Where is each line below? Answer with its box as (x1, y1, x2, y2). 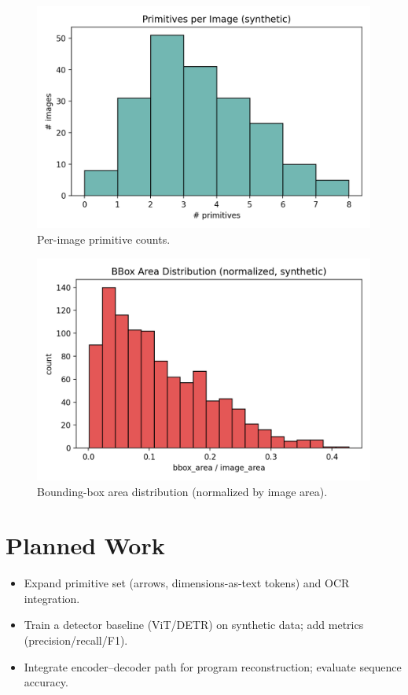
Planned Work (6, 529, 165, 561)
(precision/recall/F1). (24, 632, 128, 649)
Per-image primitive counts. (37, 230, 171, 247)
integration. (24, 590, 80, 606)
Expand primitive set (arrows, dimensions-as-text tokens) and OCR (24, 575, 350, 591)
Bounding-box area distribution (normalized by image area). (37, 483, 328, 499)
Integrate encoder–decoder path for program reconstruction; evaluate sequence (24, 658, 402, 675)
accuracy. (24, 674, 68, 690)
